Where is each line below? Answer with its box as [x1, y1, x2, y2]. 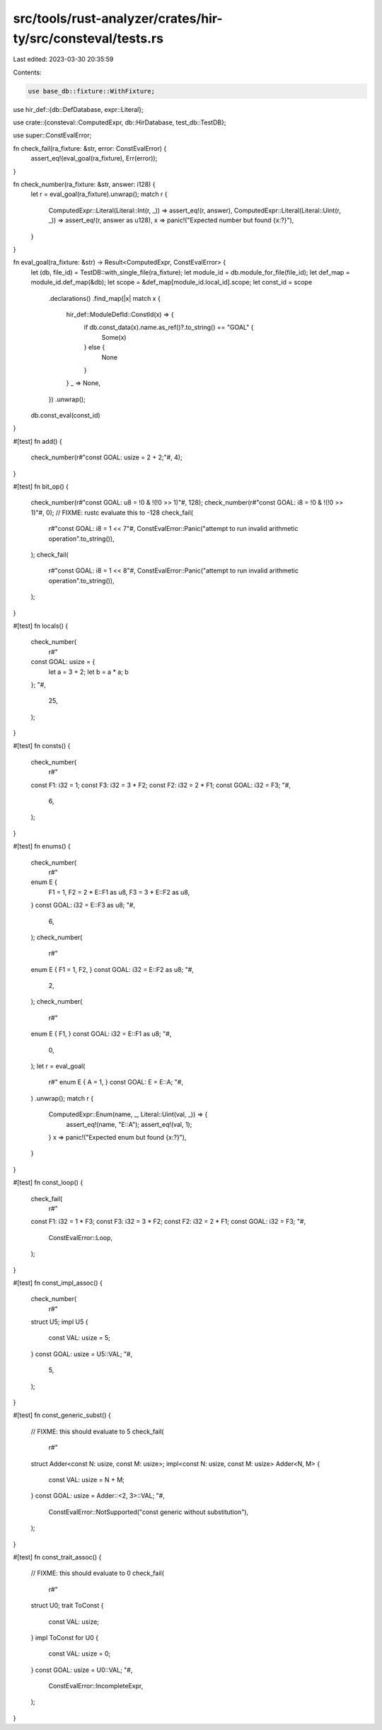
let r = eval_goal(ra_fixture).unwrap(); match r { [30, 190, 168, 198]
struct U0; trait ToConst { [30, 1601, 104, 1610]
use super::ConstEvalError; [13, 131, 92, 139]
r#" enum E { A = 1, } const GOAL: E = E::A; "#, [48, 1078, 184, 1087]
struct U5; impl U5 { [30, 1317, 88, 1327]
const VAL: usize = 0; [48, 1649, 111, 1658]
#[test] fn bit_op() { [13, 482, 69, 491]
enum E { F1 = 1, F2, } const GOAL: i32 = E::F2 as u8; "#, [30, 965, 195, 973]
